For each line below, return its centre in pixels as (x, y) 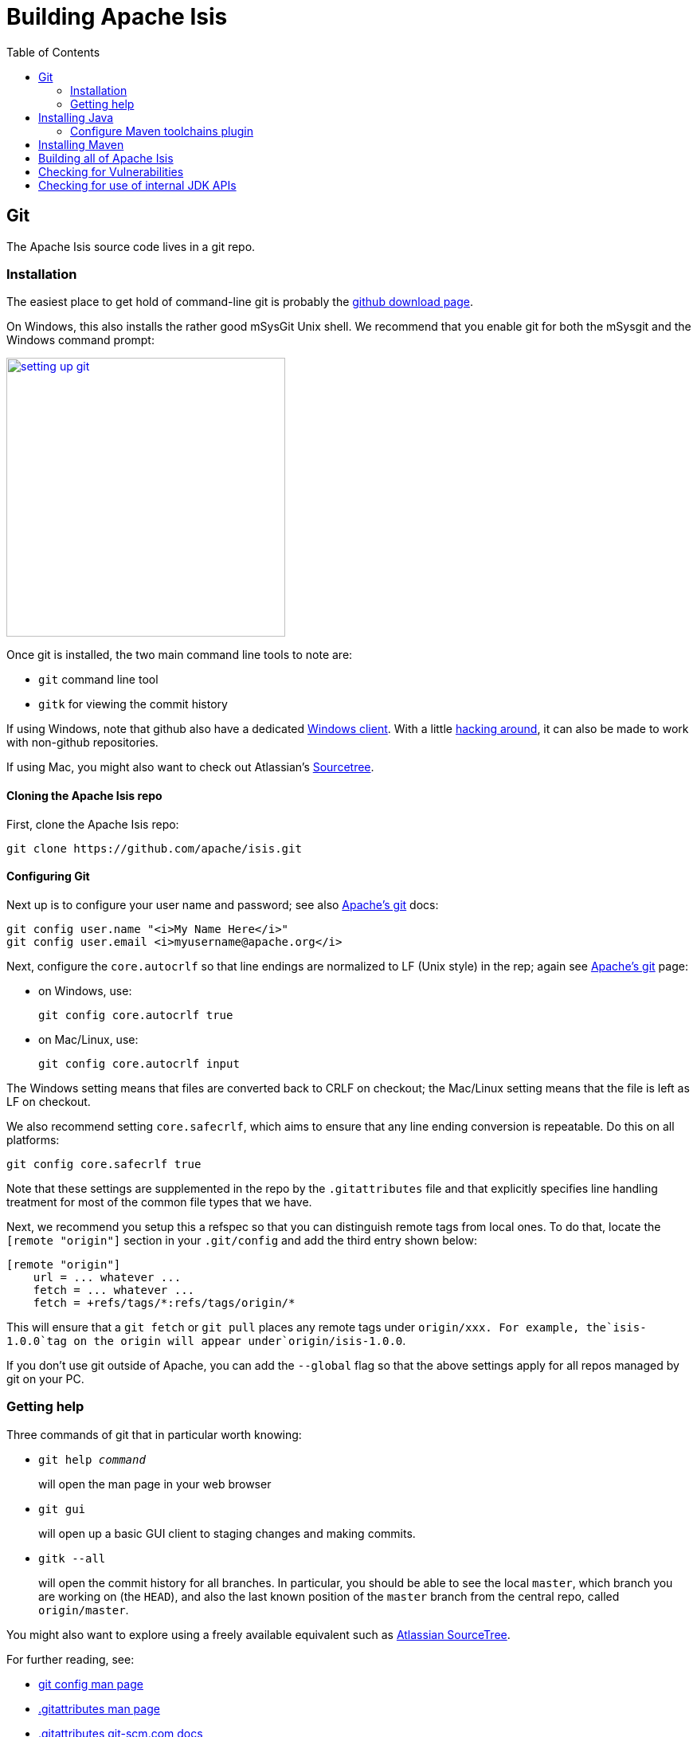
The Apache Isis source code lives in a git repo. (131, 246)
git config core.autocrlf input (139, 1063)
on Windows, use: (85, 990)
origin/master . (84, 1610)
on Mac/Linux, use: (88, 1039)
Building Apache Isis (117, 17)
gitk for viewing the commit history (133, 704)
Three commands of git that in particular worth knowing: (154, 1434)
